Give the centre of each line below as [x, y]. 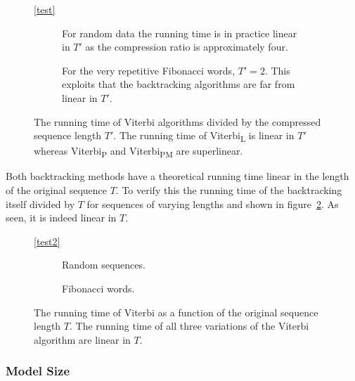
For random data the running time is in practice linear [180, 33]
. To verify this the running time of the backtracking [229, 190]
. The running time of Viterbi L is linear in [204, 136]
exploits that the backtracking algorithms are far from [179, 84]
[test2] [47, 241]
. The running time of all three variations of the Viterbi [189, 326]
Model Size [38, 371]
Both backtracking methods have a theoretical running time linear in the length [177, 176]
